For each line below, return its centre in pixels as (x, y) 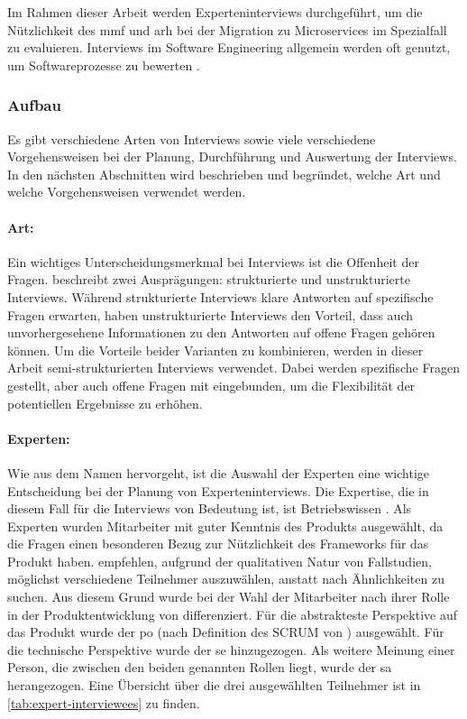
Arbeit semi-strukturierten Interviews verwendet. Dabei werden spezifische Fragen (233, 368)
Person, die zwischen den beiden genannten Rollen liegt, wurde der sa (200, 667)
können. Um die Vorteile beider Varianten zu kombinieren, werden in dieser (215, 350)
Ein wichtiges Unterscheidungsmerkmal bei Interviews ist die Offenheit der (213, 261)
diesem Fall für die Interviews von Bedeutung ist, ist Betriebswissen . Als (210, 508)
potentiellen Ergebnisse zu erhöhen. (105, 403)
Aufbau (34, 105)
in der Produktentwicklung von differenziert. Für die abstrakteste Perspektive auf (232, 614)
